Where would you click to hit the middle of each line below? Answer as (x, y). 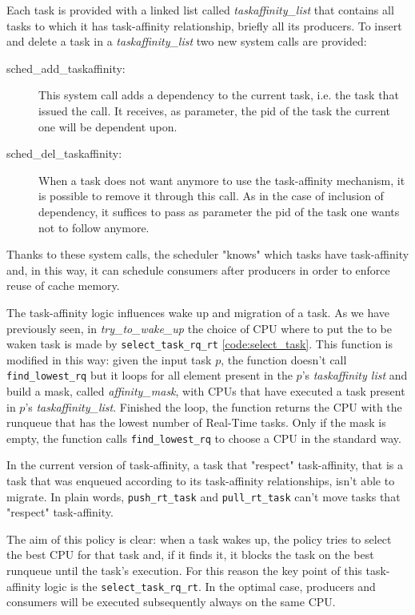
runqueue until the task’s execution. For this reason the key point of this (184, 571)
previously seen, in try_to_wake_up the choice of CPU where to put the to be (200, 328)
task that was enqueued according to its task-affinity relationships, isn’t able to (201, 481)
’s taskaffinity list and (355, 375)
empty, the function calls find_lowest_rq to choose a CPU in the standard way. (204, 438)
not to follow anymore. (94, 227)
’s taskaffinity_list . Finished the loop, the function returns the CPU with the (213, 406)
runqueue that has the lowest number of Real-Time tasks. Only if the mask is (196, 422)
